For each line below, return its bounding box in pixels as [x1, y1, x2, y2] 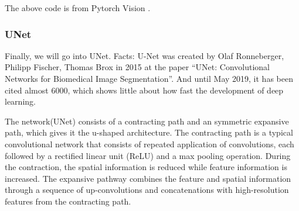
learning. [5, 95, 36, 108]
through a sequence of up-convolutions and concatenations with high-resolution [5, 184, 289, 196]
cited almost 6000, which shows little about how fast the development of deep [5, 84, 284, 96]
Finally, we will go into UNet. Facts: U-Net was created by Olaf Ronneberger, [5, 49, 284, 61]
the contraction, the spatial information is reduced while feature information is [5, 161, 287, 173]
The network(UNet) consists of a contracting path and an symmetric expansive [5, 115, 289, 127]
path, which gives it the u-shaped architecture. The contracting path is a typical [5, 126, 293, 139]
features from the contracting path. [5, 195, 131, 207]
